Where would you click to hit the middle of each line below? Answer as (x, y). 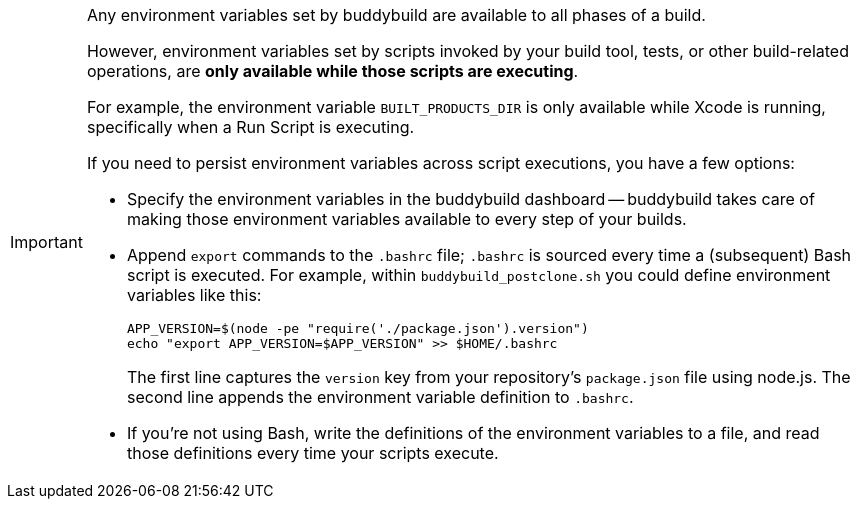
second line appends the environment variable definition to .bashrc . (380, 397)
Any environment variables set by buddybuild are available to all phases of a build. (396, 15)
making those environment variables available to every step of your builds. (406, 219)
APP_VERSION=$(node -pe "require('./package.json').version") (357, 328)
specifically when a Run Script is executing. (250, 127)
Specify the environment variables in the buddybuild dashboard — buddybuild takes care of (470, 199)
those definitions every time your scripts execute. (312, 453)
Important (46, 242)
